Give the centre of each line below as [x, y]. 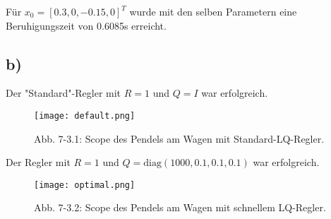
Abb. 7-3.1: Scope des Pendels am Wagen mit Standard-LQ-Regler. [179, 138]
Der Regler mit [38, 162]
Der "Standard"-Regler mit [64, 93]
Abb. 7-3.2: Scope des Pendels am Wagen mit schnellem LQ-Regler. [180, 207]
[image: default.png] [85, 116]
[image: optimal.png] [85, 185]
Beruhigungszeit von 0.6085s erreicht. [86, 25]
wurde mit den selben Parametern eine [213, 11]
